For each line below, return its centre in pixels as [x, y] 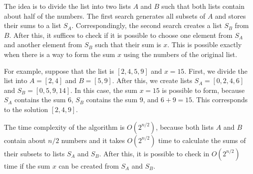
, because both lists [185, 127]
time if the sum [27, 165]
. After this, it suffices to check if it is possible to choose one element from [121, 35]
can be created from [89, 165]
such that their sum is [128, 44]
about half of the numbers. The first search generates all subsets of [105, 15]
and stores [230, 15]
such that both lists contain [203, 6]
